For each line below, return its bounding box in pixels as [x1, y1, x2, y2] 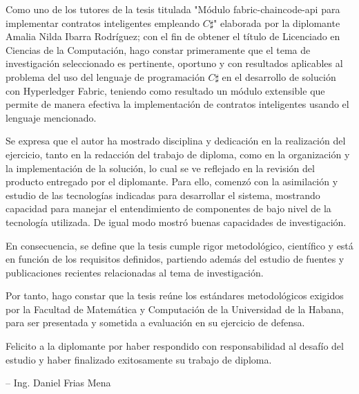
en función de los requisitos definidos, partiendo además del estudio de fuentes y [6, 252, 345, 266]
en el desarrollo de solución [222, 69, 336, 84]
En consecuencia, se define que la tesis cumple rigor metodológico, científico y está [6, 238, 353, 252]
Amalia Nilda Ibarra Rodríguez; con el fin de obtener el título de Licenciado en [6, 29, 340, 44]
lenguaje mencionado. [6, 110, 97, 124]
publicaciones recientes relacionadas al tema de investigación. [6, 265, 264, 279]
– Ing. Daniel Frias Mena [6, 375, 111, 390]
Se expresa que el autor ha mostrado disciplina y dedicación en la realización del [6, 133, 346, 148]
